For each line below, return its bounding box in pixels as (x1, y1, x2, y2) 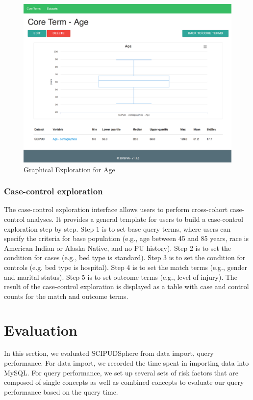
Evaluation (4, 320, 77, 340)
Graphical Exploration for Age (24, 164, 115, 174)
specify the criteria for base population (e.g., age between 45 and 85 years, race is (4, 233, 249, 243)
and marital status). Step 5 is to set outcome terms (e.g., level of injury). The (4, 271, 238, 282)
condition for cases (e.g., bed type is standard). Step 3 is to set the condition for (4, 252, 246, 263)
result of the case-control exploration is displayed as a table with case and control (4, 281, 249, 292)
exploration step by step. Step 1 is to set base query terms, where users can (4, 223, 231, 234)
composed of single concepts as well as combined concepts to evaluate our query (4, 377, 244, 387)
